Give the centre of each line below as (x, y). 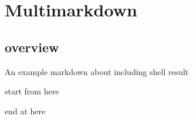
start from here (32, 91)
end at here (25, 110)
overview (32, 47)
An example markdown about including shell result (97, 71)
